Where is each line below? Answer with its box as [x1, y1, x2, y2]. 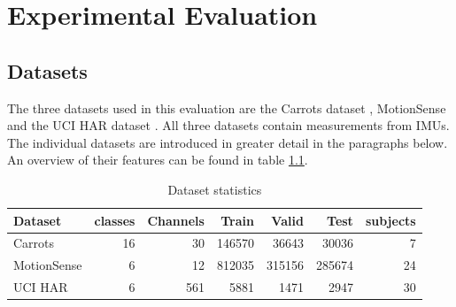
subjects [365, 211, 416, 229]
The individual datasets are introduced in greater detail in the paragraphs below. [7, 133, 448, 151]
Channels [147, 211, 205, 229]
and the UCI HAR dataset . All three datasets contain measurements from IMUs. [7, 116, 450, 134]
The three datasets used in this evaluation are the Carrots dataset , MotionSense [7, 98, 446, 117]
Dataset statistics [167, 180, 262, 198]
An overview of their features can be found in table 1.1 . [7, 150, 308, 169]
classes [94, 211, 135, 229]
